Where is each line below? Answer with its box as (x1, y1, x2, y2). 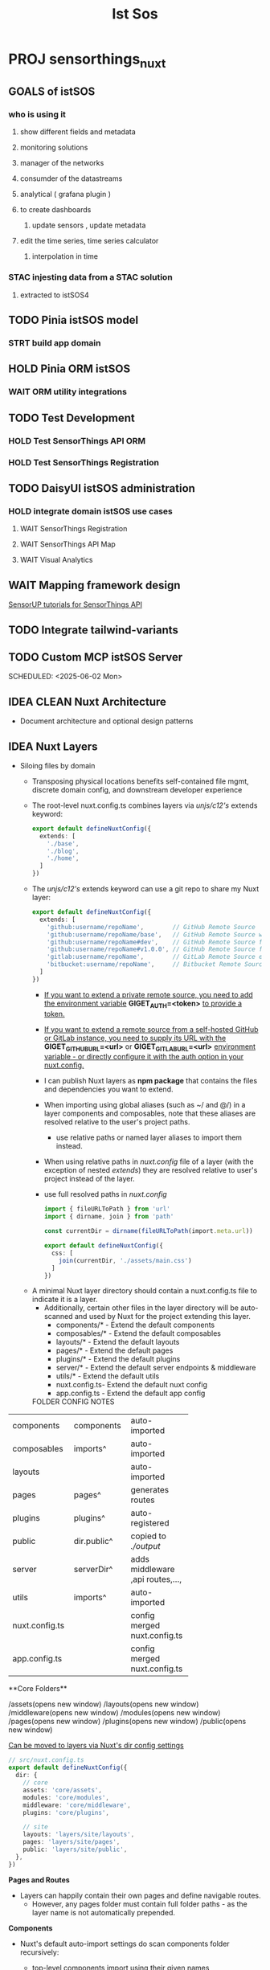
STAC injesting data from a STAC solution (8, 272, 173, 283)
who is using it (8, 109, 67, 121)
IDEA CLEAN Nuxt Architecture (8, 694, 167, 708)
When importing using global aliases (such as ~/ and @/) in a (43, 1100, 246, 1110)
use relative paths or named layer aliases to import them (55, 1132, 243, 1142)
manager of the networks (19, 158, 104, 168)
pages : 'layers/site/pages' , (22, 1838, 121, 1846)
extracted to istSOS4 (19, 290, 90, 300)
